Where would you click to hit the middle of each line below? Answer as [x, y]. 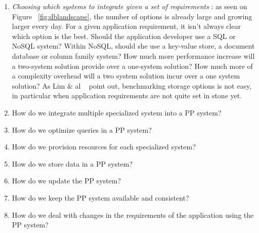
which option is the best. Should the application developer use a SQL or [124, 36]
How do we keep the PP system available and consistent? [100, 197]
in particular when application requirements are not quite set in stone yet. [127, 95]
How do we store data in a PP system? [72, 163]
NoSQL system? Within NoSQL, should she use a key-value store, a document [133, 46]
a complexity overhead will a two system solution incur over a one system [126, 76]
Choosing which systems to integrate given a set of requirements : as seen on [129, 6]
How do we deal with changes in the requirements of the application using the [133, 215]
